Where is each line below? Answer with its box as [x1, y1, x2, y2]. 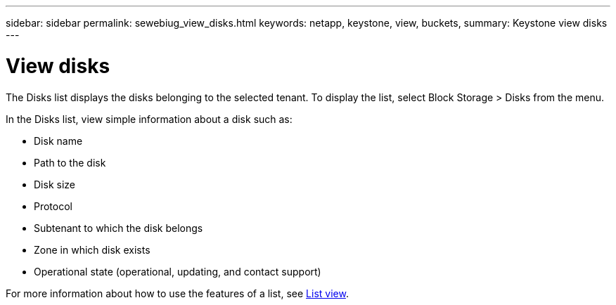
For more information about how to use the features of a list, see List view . [6, 287, 349, 299]
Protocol [34, 200, 72, 212]
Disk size [34, 178, 75, 190]
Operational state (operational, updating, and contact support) [34, 265, 321, 278]
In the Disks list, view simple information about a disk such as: [6, 112, 293, 125]
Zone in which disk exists [34, 243, 150, 256]
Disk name [34, 134, 83, 147]
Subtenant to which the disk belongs [34, 221, 203, 234]
